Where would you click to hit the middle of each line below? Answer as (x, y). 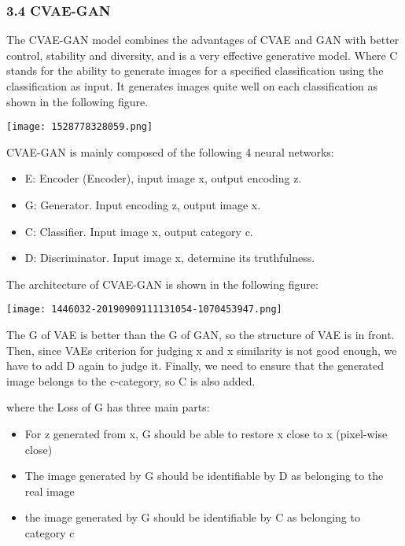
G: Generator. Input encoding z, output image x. (143, 205)
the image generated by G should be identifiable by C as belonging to (192, 517)
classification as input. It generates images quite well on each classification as (192, 86)
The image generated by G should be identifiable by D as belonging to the (204, 476)
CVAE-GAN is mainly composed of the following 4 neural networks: (170, 151)
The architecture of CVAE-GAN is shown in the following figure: (162, 284)
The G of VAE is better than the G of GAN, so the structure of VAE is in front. (201, 335)
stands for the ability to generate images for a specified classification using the (195, 70)
